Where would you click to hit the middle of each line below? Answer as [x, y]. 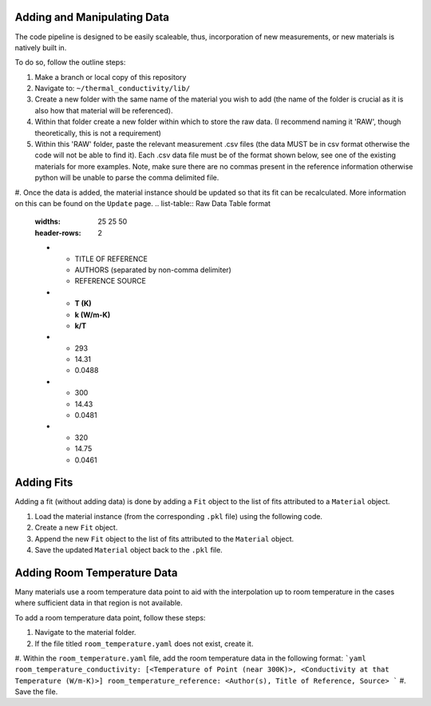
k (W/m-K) [93, 315]
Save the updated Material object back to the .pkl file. [129, 550]
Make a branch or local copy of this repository [111, 77]
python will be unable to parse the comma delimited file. [127, 178]
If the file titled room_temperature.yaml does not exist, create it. [144, 644]
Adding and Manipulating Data [92, 17]
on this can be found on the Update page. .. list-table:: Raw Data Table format [143, 203]
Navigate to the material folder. [85, 633]
